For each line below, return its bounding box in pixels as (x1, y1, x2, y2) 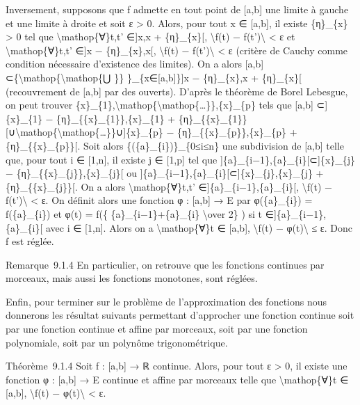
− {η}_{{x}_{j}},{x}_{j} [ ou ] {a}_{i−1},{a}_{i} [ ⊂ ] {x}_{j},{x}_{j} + (6, 166, 324, 180)
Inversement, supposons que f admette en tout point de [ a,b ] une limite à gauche (6, 2, 349, 16)
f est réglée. (6, 234, 54, 248)
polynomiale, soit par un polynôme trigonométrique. (6, 335, 228, 349)
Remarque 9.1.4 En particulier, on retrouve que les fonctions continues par (6, 257, 325, 271)
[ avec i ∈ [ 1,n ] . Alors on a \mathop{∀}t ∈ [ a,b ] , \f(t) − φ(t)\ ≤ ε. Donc (40, 220, 352, 235)
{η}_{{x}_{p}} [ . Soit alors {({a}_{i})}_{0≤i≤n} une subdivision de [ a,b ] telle (6, 138, 345, 152)
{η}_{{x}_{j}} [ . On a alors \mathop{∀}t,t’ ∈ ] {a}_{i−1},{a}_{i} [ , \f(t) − (6, 179, 332, 193)
